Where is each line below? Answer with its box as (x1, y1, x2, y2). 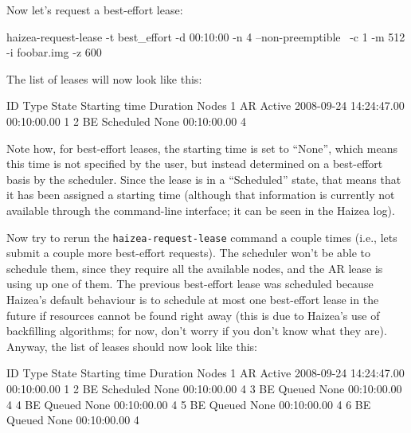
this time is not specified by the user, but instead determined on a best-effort (6, 155, 383, 172)
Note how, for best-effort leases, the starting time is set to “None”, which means (6, 139, 397, 156)
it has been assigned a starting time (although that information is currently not (6, 186, 395, 203)
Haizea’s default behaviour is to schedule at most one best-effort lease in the (6, 291, 379, 307)
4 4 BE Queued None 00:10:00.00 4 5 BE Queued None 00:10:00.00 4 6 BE (6, 396, 371, 412)
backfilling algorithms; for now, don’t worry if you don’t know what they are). (6, 322, 387, 339)
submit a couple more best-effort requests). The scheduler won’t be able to (6, 244, 371, 261)
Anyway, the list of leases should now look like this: (6, 337, 257, 354)
